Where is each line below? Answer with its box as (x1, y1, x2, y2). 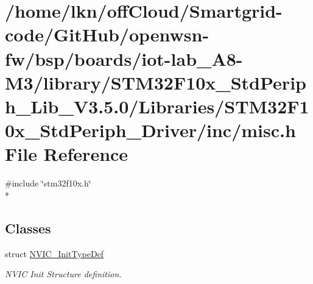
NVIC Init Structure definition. (5, 268, 122, 280)
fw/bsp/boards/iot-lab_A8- (5, 46, 243, 71)
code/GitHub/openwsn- (5, 22, 209, 47)
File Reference (5, 141, 128, 166)
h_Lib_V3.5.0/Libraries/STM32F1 (5, 93, 309, 118)
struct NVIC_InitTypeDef (5, 247, 104, 260)
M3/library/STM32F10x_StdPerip (5, 69, 306, 94)
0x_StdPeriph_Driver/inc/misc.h (5, 118, 296, 143)
